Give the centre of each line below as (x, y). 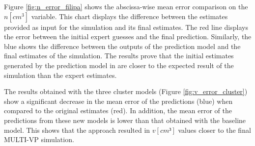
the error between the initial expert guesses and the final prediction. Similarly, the (128, 36)
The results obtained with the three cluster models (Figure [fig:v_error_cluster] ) (126, 91)
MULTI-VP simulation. (39, 139)
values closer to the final (214, 130)
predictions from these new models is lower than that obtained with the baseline (125, 120)
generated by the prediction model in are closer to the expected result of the (119, 65)
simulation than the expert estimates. (60, 75)
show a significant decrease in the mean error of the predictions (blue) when (118, 101)
